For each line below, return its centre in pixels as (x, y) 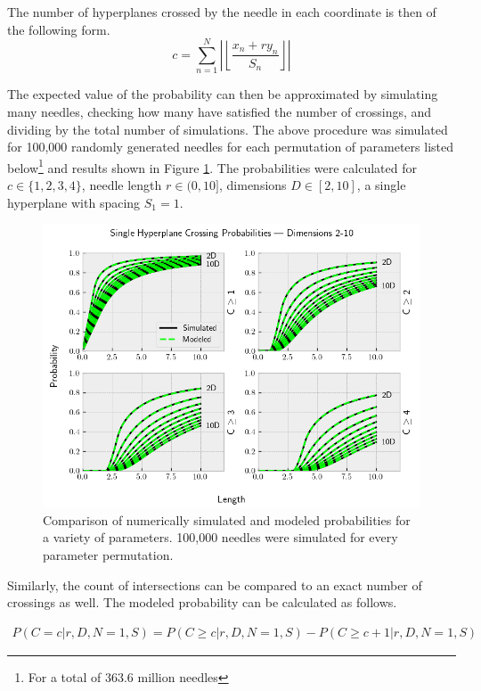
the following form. (59, 29)
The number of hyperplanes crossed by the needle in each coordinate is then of (222, 12)
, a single (381, 184)
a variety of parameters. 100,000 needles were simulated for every (220, 537)
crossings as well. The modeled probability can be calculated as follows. (202, 602)
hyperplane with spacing (74, 202)
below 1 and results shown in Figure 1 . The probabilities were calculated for (212, 166)
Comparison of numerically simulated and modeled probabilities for (227, 519)
